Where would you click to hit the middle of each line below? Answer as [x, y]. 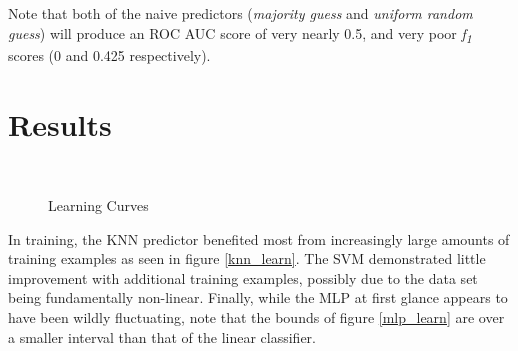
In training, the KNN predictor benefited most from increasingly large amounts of [259, 238]
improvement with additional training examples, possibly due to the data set [243, 277]
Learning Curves [98, 205]
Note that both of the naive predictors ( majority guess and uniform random [240, 13]
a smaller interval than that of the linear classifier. [162, 336]
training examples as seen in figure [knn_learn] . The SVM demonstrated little [247, 258]
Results [60, 123]
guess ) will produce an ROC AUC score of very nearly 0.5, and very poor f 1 [240, 34]
